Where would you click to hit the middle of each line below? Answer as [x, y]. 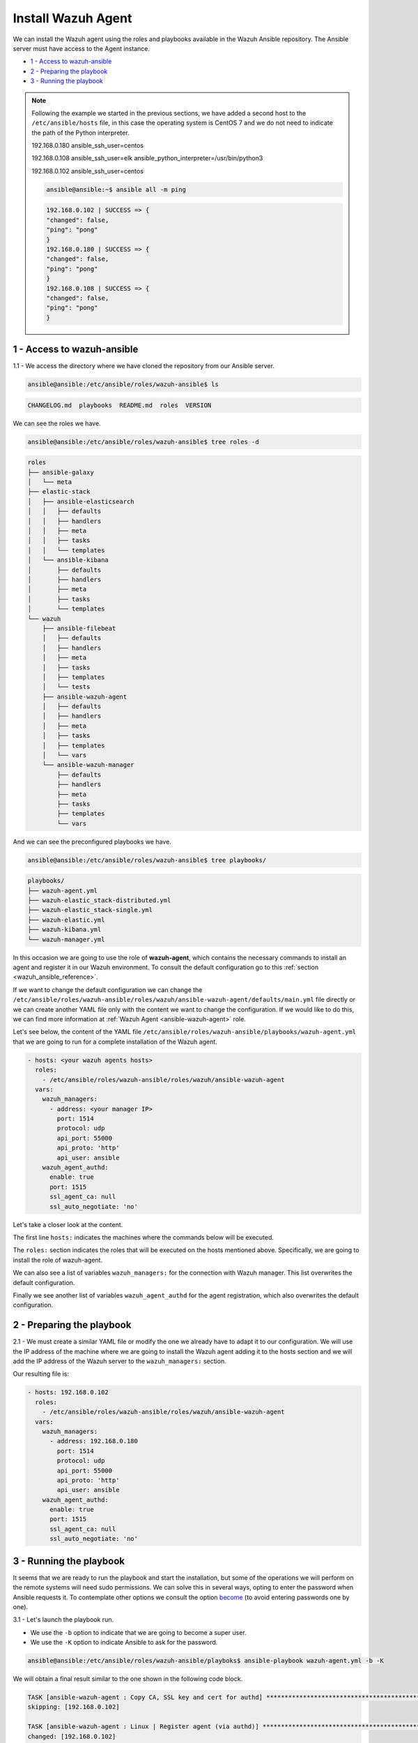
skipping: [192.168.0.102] [73, 1707]
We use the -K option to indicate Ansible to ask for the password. [124, 1643]
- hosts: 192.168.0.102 [68, 1392]
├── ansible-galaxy [61, 472]
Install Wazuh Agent [72, 18]
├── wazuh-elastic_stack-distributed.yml [99, 900]
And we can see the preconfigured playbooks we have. [92, 842]
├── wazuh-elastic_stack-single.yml [90, 910]
